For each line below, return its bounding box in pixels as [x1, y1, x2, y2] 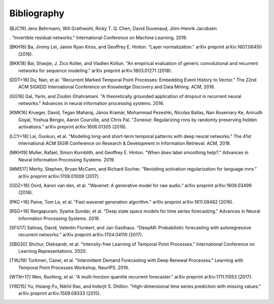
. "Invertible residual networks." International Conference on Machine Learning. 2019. [9, 35, 188, 41]
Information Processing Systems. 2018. [18, 215, 100, 221]
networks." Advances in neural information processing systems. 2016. [18, 100, 164, 107]
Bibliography [9, 8, 64, 19]
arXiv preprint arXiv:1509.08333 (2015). [18, 290, 101, 296]
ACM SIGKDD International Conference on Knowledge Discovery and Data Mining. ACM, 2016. [18, 84, 215, 90]
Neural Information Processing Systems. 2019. [18, 156, 115, 162]
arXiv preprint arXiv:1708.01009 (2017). [18, 173, 100, 179]
